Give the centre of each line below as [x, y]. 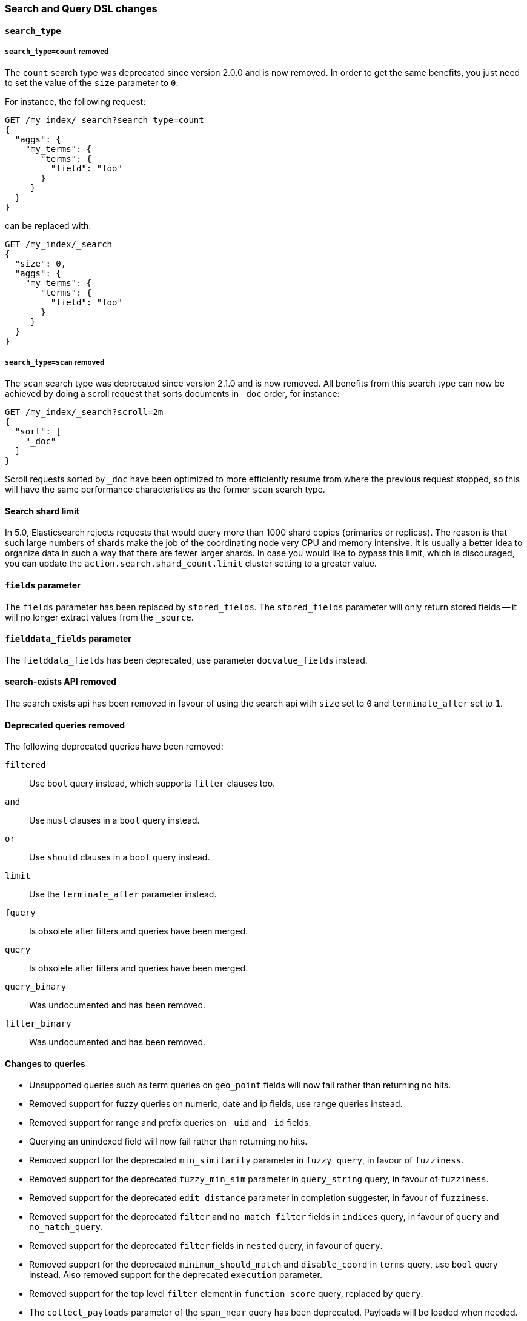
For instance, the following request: [75, 102]
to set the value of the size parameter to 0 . [92, 83]
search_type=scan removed [55, 362]
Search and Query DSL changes [81, 8]
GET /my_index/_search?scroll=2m [84, 412]
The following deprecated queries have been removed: [114, 747]
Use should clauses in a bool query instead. [120, 857]
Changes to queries [45, 1063]
